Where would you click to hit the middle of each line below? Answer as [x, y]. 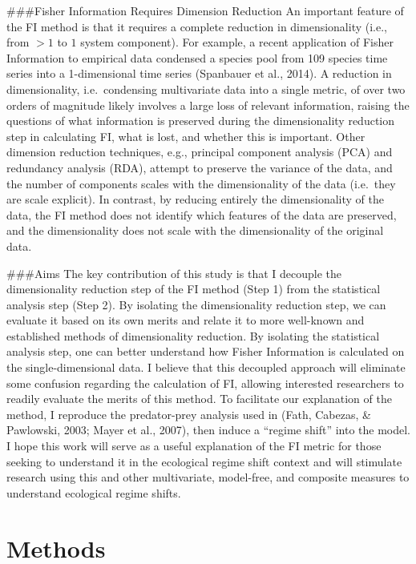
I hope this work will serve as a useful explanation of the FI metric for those [194, 446]
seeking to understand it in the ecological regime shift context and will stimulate [204, 461]
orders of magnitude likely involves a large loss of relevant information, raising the [208, 105]
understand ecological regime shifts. [94, 492]
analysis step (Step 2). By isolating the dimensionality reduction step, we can [196, 304]
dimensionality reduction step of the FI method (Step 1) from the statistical [194, 289]
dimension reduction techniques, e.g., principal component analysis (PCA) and [200, 152]
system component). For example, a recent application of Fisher [237, 42]
